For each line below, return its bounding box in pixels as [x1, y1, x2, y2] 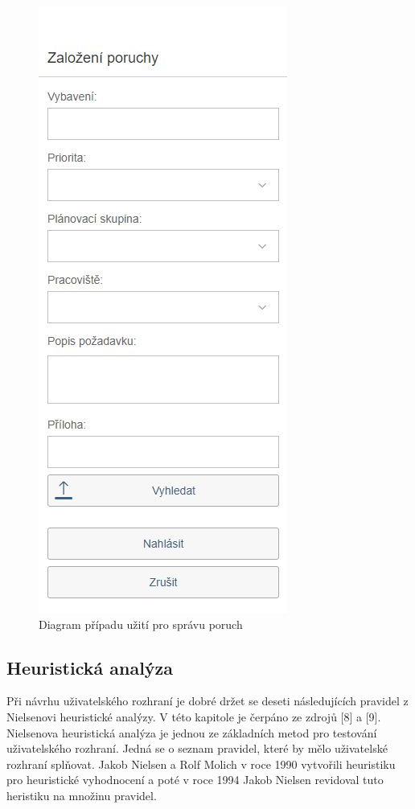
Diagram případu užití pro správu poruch [39, 615, 243, 632]
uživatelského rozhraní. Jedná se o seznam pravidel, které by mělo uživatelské [6, 740, 388, 757]
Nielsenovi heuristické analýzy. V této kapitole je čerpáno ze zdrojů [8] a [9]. [6, 708, 381, 725]
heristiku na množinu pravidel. [6, 786, 157, 803]
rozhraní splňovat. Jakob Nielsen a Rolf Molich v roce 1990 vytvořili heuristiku [6, 755, 396, 772]
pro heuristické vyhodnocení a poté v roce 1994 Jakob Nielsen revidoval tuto [6, 771, 384, 788]
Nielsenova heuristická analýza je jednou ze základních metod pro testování [6, 724, 377, 741]
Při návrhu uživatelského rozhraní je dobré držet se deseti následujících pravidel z [6, 692, 409, 709]
